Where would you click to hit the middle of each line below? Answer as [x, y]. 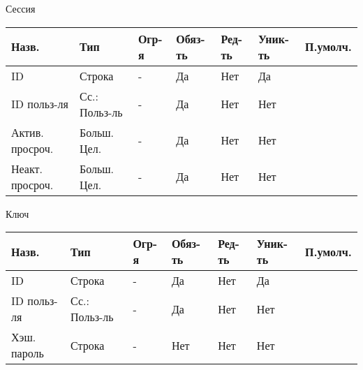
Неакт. [27, 168]
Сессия [21, 8]
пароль [28, 353]
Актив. [28, 132]
